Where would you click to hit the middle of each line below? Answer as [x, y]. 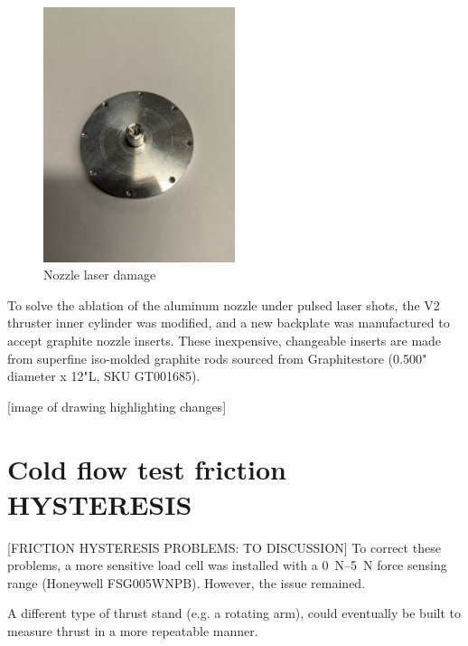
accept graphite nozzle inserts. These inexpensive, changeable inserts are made [225, 340]
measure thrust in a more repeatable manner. [133, 631]
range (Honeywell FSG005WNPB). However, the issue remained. [187, 582]
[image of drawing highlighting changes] [117, 406]
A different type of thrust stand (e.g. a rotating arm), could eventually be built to [234, 613]
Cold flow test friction [147, 468]
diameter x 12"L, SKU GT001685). [104, 376]
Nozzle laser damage [100, 275]
